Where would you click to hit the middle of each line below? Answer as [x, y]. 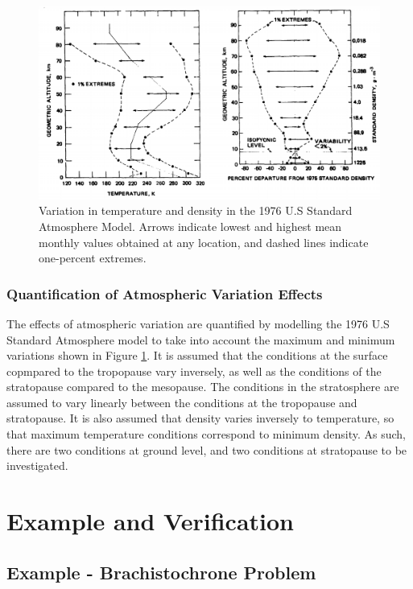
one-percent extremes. [93, 258]
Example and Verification [151, 521]
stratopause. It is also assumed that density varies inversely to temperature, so [200, 418]
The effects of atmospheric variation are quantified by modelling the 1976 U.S [198, 323]
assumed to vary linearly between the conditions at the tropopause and [182, 402]
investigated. [37, 465]
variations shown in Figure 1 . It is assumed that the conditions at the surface [197, 355]
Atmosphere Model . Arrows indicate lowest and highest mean [190, 226]
